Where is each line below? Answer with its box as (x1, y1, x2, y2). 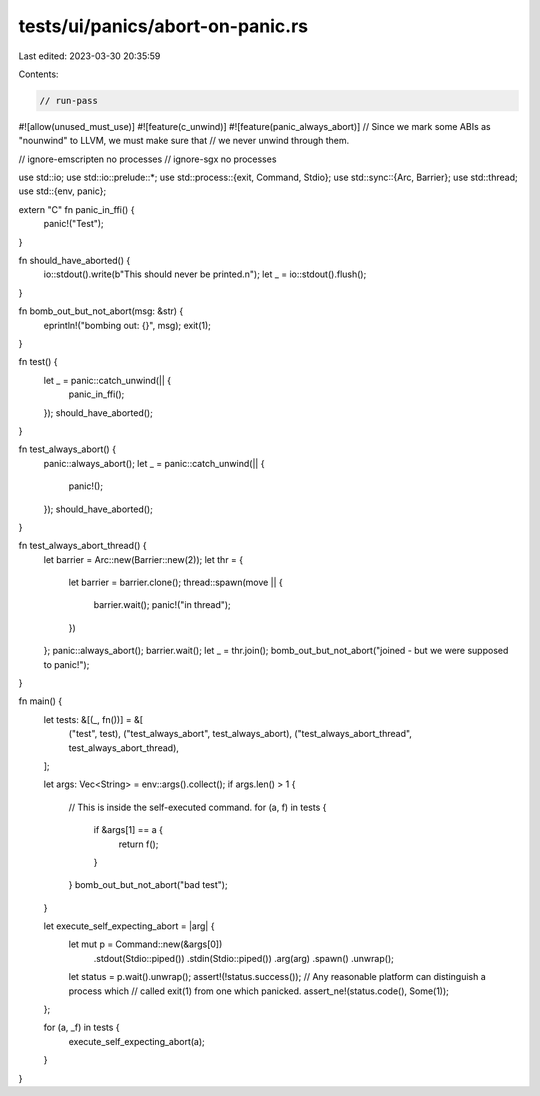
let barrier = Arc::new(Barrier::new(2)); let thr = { (43, 553, 244, 565)
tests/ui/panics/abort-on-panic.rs (18, 15, 309, 37)
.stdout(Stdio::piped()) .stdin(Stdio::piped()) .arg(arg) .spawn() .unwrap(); (93, 952, 394, 964)
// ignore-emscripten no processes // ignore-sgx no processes (18, 153, 277, 165)
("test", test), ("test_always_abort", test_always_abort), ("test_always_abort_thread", (68, 728, 412, 740)
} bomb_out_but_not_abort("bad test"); (68, 879, 229, 891)
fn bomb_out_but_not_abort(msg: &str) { (18, 305, 184, 317)
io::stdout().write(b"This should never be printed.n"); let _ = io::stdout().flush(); (43, 268, 367, 280)
